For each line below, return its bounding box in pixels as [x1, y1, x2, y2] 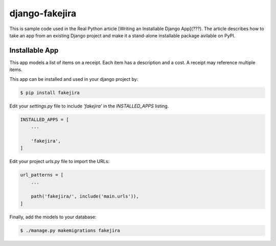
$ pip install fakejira [20, 90, 80, 96]
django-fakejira [9, 8, 77, 19]
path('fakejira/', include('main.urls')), [31, 193, 139, 199]
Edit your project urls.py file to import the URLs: [9, 159, 110, 165]
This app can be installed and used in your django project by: [9, 76, 139, 82]
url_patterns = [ [20, 172, 64, 178]
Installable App [9, 46, 59, 55]
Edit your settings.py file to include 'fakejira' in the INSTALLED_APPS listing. [9, 103, 169, 109]
